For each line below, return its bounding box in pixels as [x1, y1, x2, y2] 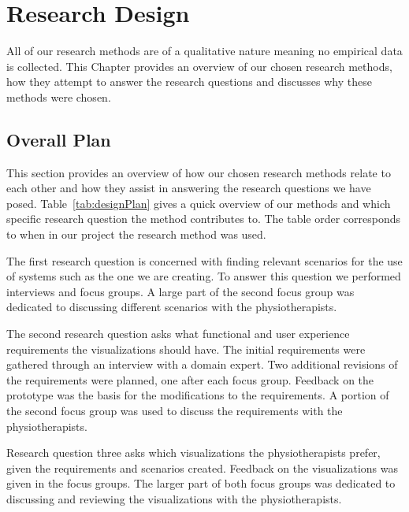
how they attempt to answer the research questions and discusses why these [6, 73, 372, 90]
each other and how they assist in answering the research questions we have [6, 180, 371, 196]
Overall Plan [6, 127, 111, 151]
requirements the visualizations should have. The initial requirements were [6, 340, 366, 357]
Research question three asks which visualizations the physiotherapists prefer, [6, 444, 381, 461]
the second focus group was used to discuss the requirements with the [6, 403, 343, 419]
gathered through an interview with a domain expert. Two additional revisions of [6, 356, 398, 373]
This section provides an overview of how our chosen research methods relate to [6, 164, 391, 180]
